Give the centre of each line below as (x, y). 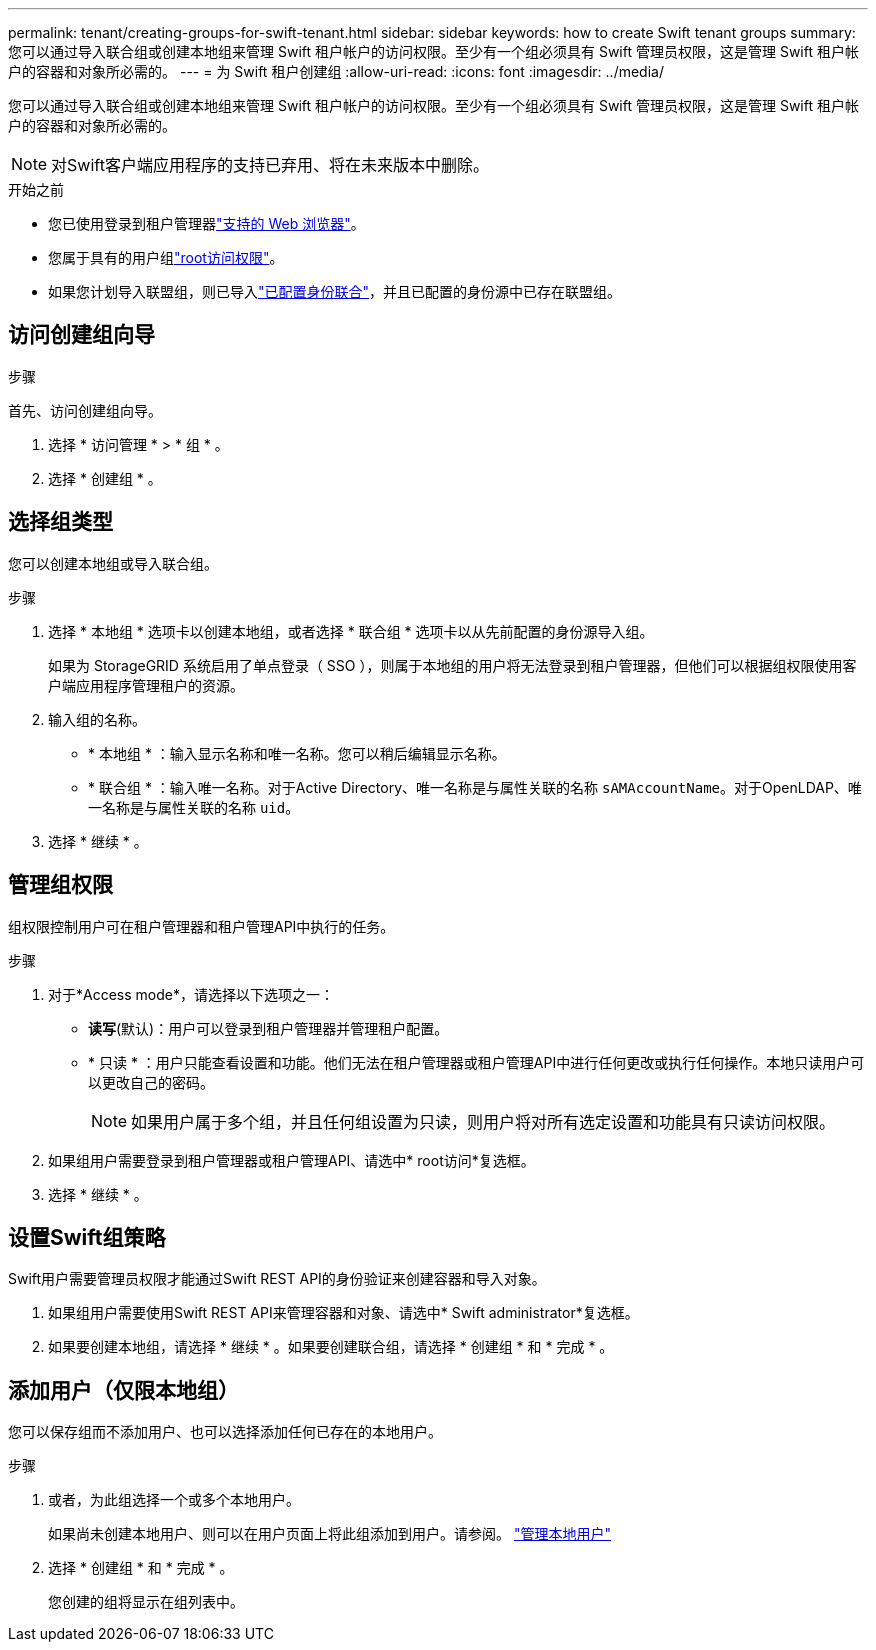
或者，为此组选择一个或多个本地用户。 (174, 1500)
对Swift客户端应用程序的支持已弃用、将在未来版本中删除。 (270, 165)
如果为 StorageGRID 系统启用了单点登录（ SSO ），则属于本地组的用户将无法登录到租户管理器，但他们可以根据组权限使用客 (452, 665)
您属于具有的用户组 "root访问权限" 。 (166, 257)
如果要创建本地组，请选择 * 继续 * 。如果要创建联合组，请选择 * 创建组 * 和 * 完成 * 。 (331, 1347)
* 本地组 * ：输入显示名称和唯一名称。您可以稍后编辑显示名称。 (297, 753)
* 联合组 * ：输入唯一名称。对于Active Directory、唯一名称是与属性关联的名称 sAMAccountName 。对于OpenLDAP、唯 (475, 787)
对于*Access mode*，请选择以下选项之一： (191, 994)
